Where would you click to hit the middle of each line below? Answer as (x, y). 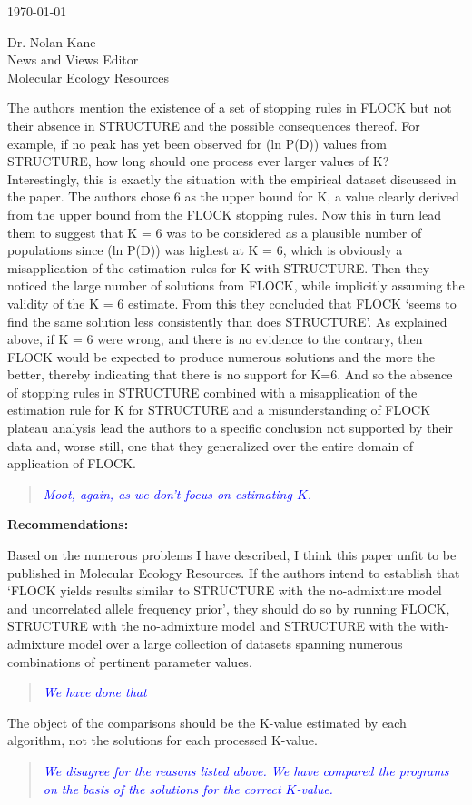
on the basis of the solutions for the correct (162, 788)
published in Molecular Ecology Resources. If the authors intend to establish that (234, 572)
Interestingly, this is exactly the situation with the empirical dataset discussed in (232, 178)
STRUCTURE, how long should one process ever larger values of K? (198, 161)
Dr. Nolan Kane (52, 41)
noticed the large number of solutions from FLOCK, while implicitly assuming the (236, 285)
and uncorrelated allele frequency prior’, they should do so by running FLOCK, (229, 608)
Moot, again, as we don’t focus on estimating (167, 493)
